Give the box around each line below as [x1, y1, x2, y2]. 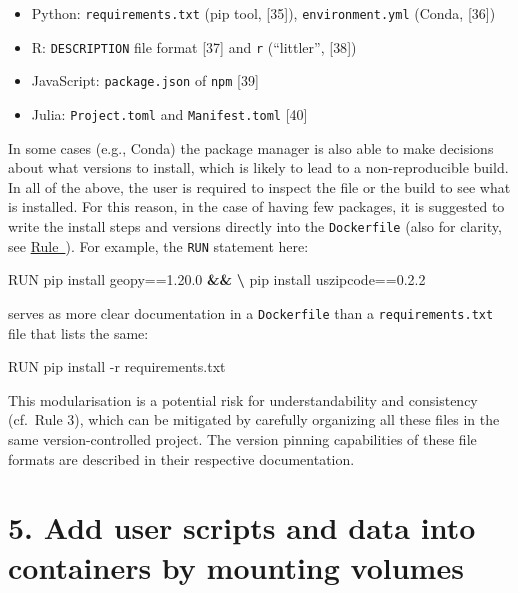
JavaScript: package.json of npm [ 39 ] [31, 70, 259, 91]
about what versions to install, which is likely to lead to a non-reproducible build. [8, 157, 509, 178]
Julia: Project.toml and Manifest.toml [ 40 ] [31, 103, 308, 124]
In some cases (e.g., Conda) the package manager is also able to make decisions [8, 137, 494, 158]
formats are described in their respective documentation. [8, 448, 355, 469]
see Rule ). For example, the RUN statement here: [8, 235, 309, 256]
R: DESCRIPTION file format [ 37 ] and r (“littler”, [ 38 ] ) [31, 36, 357, 57]
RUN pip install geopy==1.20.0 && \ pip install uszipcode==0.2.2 [8, 269, 426, 290]
